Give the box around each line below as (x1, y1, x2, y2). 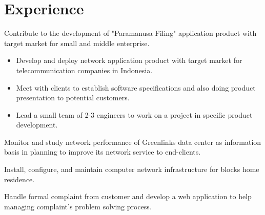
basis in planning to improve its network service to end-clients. (4, 146, 201, 157)
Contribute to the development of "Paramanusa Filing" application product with (4, 28, 257, 38)
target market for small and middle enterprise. (4, 37, 150, 48)
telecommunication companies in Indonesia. (16, 64, 153, 75)
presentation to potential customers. (16, 92, 130, 103)
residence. (4, 174, 35, 184)
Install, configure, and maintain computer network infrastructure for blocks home (4, 164, 259, 175)
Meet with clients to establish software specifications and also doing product (16, 82, 256, 93)
